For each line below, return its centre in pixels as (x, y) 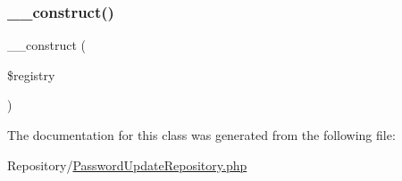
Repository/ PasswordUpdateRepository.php (127, 165)
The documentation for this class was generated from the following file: (201, 135)
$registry (31, 74)
